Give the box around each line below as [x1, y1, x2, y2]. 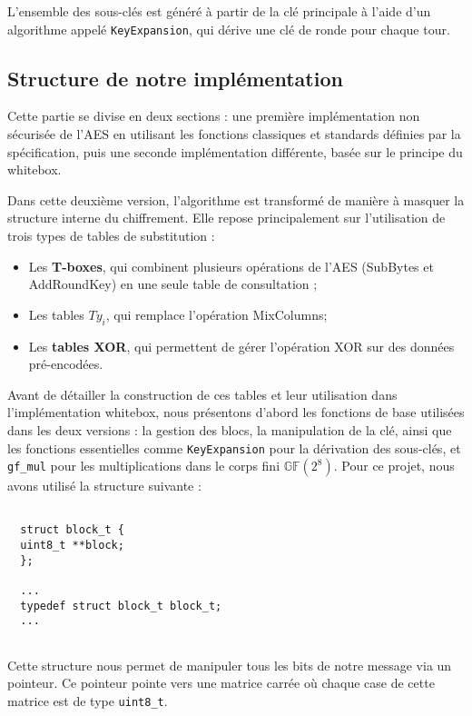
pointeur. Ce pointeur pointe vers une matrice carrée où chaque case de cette [7, 673, 435, 692]
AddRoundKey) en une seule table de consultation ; [28, 274, 318, 293]
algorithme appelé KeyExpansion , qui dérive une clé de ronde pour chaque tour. [7, 19, 450, 38]
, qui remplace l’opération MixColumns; [105, 304, 328, 323]
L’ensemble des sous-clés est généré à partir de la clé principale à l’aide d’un [7, 2, 431, 20]
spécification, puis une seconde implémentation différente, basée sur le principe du [7, 142, 463, 161]
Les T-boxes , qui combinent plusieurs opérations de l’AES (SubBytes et [28, 256, 434, 275]
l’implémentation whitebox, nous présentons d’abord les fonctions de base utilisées [7, 403, 465, 422]
